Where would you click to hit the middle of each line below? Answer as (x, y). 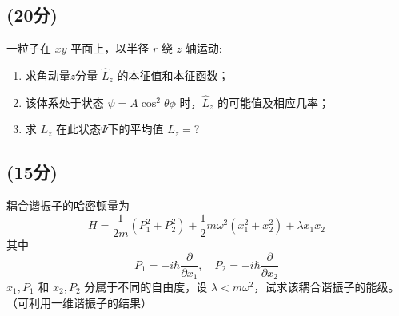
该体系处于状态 (64, 102)
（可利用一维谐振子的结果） (79, 302)
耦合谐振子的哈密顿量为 (68, 205)
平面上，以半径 (110, 48)
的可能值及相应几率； (274, 102)
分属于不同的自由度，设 (146, 286)
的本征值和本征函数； (173, 75)
